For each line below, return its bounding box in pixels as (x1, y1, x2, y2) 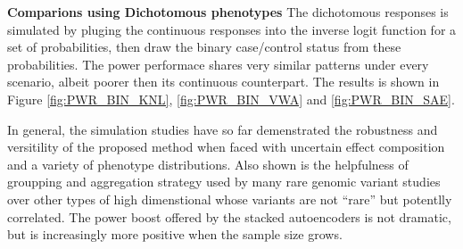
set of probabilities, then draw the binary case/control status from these (7, 37, 401, 56)
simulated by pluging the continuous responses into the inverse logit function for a (7, 20, 457, 38)
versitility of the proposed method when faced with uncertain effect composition (7, 137, 445, 156)
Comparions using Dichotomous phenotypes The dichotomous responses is (7, 3, 449, 21)
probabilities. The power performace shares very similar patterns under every (7, 54, 429, 73)
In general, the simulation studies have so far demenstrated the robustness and (7, 120, 438, 138)
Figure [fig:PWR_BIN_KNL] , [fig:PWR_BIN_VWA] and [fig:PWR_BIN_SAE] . (7, 89, 455, 108)
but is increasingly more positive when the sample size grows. (7, 225, 343, 244)
